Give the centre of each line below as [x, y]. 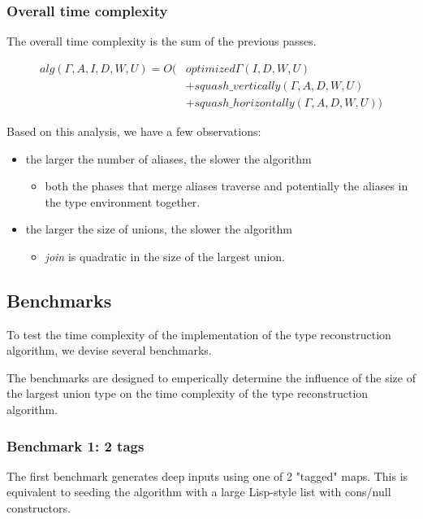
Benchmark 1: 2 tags [76, 445]
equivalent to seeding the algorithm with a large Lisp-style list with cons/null [199, 492]
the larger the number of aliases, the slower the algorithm [168, 158]
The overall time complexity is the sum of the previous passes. [162, 41]
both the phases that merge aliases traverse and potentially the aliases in [227, 186]
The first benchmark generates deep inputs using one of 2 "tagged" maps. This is [207, 475]
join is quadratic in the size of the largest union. [165, 256]
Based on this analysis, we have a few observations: [134, 131]
